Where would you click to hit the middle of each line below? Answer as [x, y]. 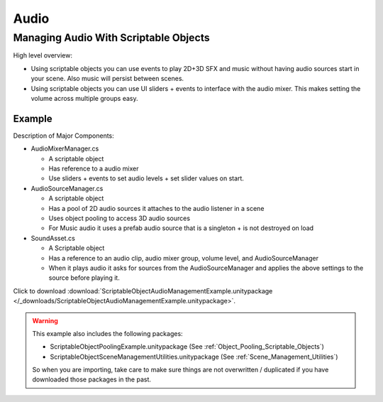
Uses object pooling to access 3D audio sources [120, 218]
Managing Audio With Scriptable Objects [111, 38]
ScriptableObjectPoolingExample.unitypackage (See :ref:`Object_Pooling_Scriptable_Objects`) [187, 347]
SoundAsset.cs [53, 238]
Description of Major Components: [64, 136]
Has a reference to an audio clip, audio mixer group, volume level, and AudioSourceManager [184, 258]
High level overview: [43, 55]
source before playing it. [84, 278]
